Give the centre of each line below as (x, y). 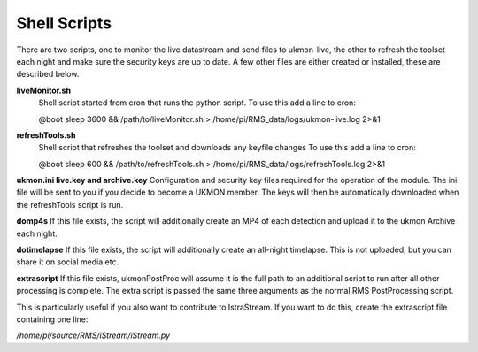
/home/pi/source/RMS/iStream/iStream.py (93, 335)
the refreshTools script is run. (70, 204)
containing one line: (52, 319)
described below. (48, 74)
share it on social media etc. (68, 262)
